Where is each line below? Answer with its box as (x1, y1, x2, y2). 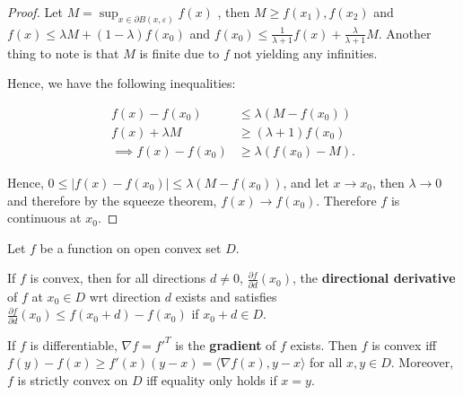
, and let (283, 172, 329, 191)
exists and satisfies (175, 286, 277, 305)
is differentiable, (30, 335, 118, 354)
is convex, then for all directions (30, 268, 206, 287)
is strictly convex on (17, 370, 128, 389)
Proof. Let (7, 3, 63, 21)
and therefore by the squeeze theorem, (7, 190, 217, 209)
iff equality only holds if (146, 370, 277, 389)
